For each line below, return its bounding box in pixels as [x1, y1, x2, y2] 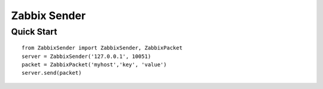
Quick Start [11, 26, 57, 37]
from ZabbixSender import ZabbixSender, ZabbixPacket [22, 45, 182, 51]
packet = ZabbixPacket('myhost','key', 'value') [22, 61, 167, 68]
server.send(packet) [22, 69, 82, 76]
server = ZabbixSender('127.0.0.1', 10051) [22, 53, 151, 60]
